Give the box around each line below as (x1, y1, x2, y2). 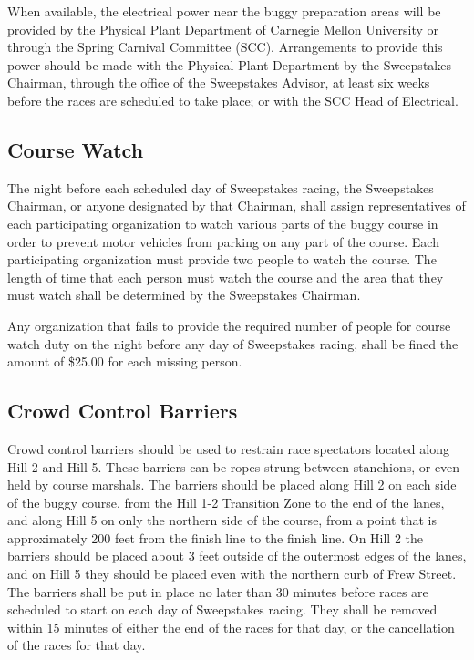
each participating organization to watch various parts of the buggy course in (7, 213, 438, 232)
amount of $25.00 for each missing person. (7, 352, 242, 371)
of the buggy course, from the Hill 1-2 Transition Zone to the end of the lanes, (7, 492, 445, 511)
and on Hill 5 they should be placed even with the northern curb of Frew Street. (7, 564, 457, 583)
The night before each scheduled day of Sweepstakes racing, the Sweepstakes (7, 178, 434, 197)
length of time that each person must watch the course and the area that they (7, 267, 444, 286)
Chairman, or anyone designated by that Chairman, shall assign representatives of (7, 196, 466, 215)
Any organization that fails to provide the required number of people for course (7, 315, 451, 335)
